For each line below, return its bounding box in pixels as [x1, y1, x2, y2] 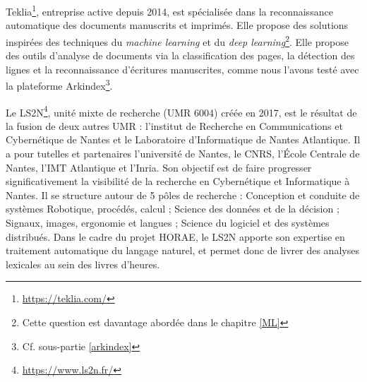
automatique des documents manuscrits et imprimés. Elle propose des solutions [6, 18, 349, 32]
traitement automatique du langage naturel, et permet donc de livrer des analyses [6, 243, 359, 258]
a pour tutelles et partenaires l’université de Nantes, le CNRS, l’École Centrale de [6, 145, 360, 160]
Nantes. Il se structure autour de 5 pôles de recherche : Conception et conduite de [6, 187, 360, 202]
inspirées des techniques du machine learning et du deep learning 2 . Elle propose [6, 32, 349, 49]
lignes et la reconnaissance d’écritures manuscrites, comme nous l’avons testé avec [6, 61, 359, 76]
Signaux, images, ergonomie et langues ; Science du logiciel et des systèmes [6, 215, 330, 229]
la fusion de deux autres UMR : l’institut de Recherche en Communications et [6, 118, 343, 133]
